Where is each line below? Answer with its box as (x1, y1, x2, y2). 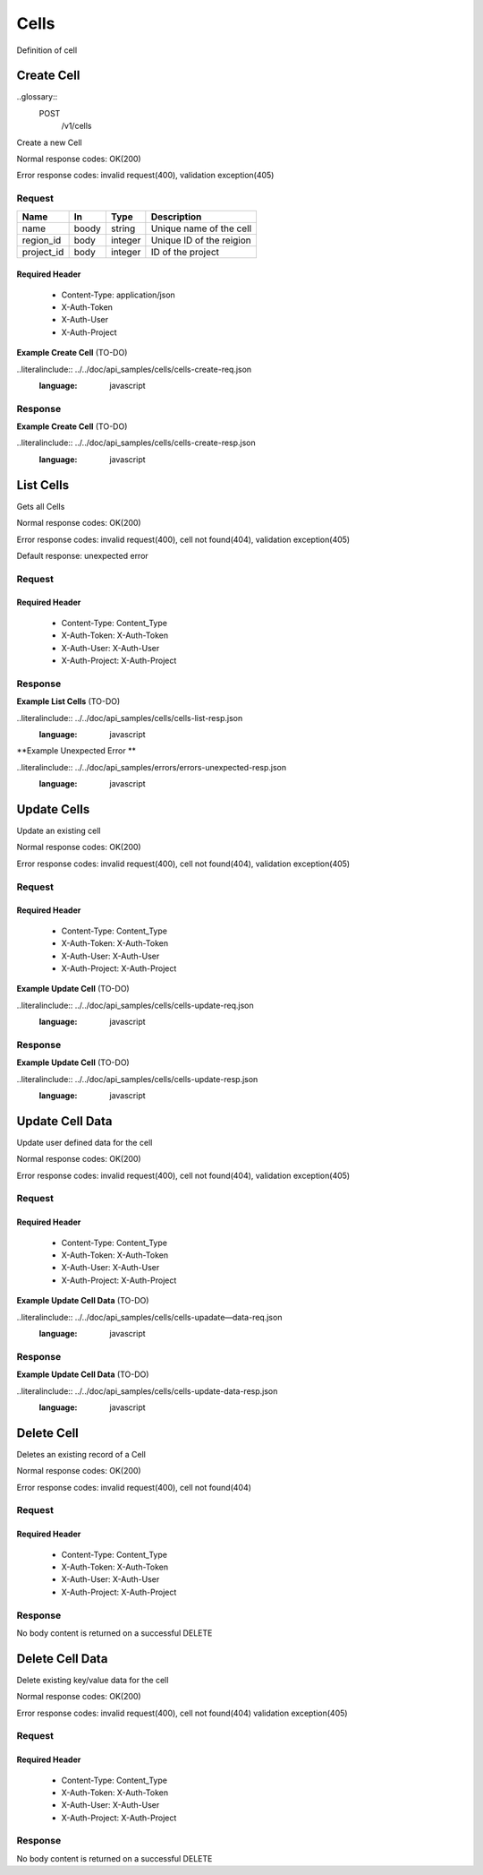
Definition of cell (16, 45, 78, 56)
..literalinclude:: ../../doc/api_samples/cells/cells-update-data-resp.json (16, 1385, 278, 1397)
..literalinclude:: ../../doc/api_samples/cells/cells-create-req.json (16, 364, 252, 374)
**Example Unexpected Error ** (16, 745, 136, 756)
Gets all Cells (16, 501, 65, 512)
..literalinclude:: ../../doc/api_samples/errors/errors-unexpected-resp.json (16, 761, 287, 772)
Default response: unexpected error (16, 550, 149, 561)
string (110, 222, 136, 235)
